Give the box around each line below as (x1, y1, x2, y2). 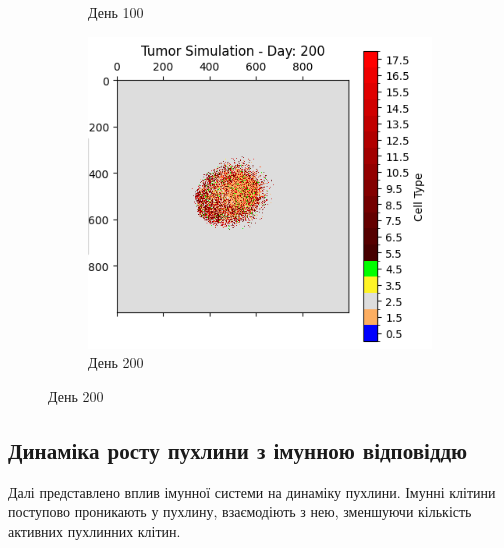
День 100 (88, 2, 144, 22)
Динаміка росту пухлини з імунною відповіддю (8, 434, 468, 465)
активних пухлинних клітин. (8, 520, 181, 541)
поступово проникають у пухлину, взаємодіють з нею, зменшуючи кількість (8, 501, 472, 522)
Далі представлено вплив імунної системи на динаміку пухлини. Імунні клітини (8, 481, 496, 502)
